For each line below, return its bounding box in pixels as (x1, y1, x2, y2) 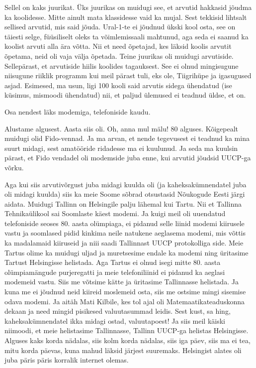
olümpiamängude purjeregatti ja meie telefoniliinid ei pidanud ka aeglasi (4, 266, 225, 277)
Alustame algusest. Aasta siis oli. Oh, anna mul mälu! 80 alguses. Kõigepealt (4, 123, 238, 133)
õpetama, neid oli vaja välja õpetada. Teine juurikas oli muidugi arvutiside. (4, 50, 234, 61)
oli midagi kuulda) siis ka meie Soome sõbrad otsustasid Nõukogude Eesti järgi (4, 189, 245, 199)
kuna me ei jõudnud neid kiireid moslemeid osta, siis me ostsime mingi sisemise (4, 286, 246, 297)
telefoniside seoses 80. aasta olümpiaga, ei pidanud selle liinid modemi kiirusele (4, 218, 245, 228)
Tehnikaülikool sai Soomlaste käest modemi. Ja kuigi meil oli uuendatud (4, 208, 226, 219)
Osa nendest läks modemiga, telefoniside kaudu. (4, 106, 151, 117)
